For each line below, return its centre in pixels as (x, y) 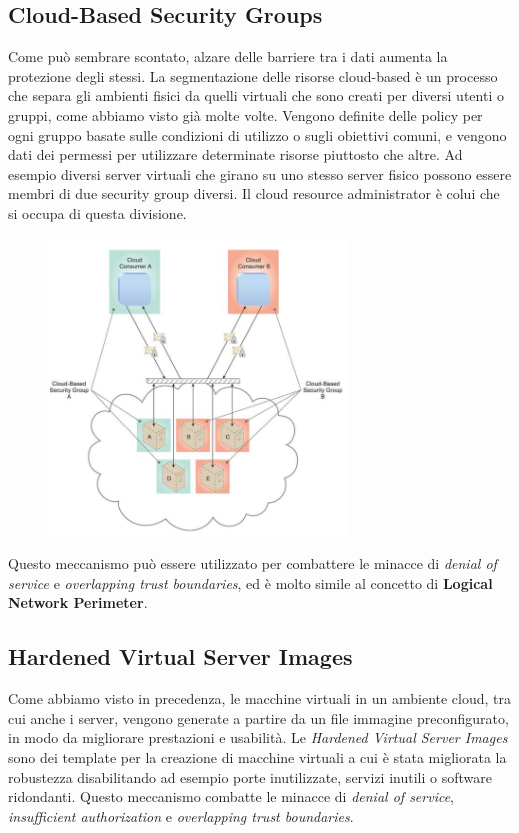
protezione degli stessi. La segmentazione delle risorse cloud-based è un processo (253, 75)
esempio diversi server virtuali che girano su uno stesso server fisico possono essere (260, 173)
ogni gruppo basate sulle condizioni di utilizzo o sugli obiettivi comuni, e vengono (257, 134)
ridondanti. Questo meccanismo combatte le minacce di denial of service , (231, 796)
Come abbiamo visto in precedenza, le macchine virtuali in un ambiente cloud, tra (260, 698)
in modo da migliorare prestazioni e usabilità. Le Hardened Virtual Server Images (258, 737)
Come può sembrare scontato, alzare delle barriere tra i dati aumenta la (228, 56)
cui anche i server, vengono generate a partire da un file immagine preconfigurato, (258, 717)
